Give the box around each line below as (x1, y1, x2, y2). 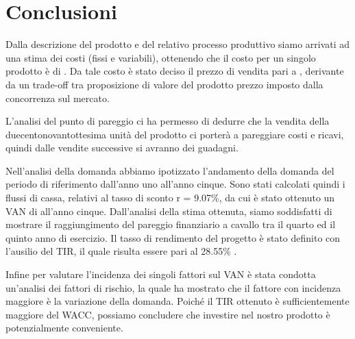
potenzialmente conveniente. (5, 321, 123, 335)
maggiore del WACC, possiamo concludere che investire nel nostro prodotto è (5, 307, 330, 321)
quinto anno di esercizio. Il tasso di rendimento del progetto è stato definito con (5, 230, 341, 244)
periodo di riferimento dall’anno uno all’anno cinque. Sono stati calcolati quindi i (5, 177, 345, 191)
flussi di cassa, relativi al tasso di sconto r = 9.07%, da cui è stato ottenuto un (5, 190, 335, 205)
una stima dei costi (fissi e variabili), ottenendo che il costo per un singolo (5, 50, 316, 64)
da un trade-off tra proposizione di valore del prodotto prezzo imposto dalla (5, 77, 323, 91)
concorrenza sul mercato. (5, 90, 110, 105)
